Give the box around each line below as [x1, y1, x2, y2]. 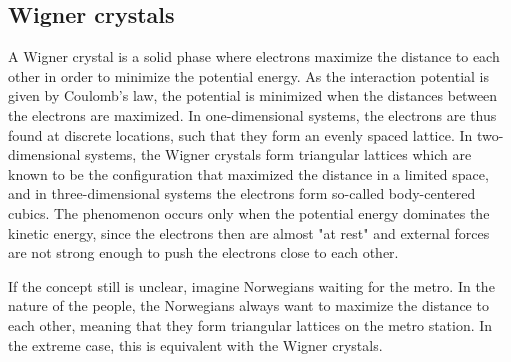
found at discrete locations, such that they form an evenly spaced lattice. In [8, 124, 473, 145]
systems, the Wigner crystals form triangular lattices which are [85, 144, 472, 165]
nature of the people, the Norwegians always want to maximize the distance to [8, 295, 489, 316]
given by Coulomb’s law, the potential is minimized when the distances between [8, 85, 498, 106]
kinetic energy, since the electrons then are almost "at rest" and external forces [8, 222, 490, 243]
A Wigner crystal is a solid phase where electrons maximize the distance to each [8, 46, 500, 67]
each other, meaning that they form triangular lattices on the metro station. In [8, 314, 493, 335]
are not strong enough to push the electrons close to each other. [8, 242, 399, 263]
